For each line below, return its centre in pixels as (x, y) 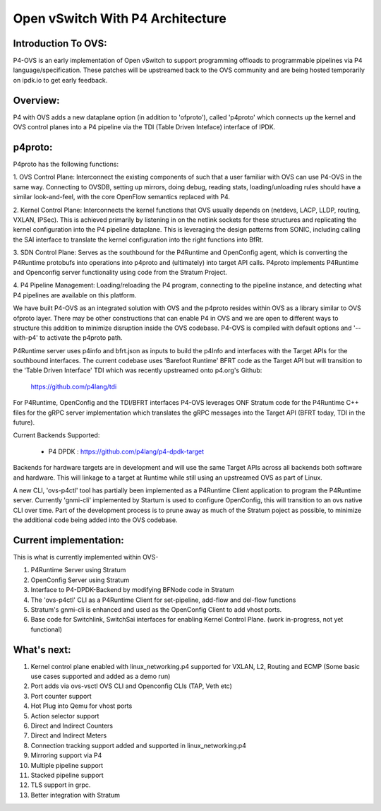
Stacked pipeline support (67, 775)
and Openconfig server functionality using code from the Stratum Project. (120, 272)
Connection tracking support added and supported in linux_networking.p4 (139, 745)
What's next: (42, 650)
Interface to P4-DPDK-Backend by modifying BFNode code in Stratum (132, 590)
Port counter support (61, 696)
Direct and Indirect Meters (69, 735)
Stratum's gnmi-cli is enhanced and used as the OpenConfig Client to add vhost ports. (156, 610)
